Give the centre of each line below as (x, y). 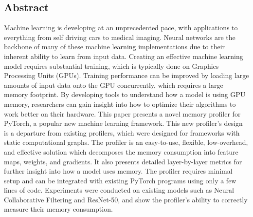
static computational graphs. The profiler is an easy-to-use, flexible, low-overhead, (126, 142)
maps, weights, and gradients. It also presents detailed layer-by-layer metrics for (123, 161)
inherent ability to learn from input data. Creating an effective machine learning (124, 56)
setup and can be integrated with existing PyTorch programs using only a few (120, 180)
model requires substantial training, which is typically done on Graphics (111, 66)
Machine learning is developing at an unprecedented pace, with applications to (121, 28)
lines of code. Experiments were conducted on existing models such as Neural (119, 190)
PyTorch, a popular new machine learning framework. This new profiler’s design (123, 123)
